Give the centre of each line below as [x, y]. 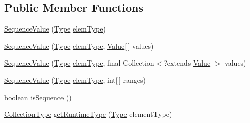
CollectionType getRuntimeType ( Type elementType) [88, 114]
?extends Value [187, 63]
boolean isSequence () [38, 97]
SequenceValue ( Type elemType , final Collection [79, 63]
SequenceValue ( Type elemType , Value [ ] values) [79, 45]
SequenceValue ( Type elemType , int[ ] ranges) [75, 80]
